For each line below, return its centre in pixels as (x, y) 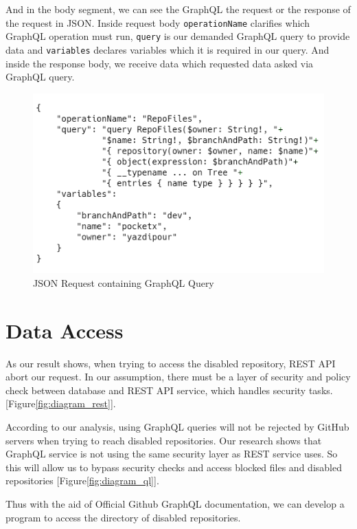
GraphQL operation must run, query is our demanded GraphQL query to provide (178, 36)
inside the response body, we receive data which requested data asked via (160, 63)
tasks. (321, 390)
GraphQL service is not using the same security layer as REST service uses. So (172, 454)
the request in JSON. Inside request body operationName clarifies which (158, 22)
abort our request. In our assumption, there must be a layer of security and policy (178, 377)
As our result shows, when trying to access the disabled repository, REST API (171, 363)
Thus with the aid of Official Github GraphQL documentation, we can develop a (175, 504)
